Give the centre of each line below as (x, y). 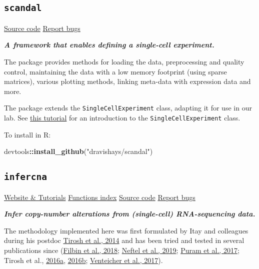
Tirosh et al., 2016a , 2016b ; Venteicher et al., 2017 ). (83, 260)
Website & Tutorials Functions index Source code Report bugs (100, 197)
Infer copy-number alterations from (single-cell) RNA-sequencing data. (130, 214)
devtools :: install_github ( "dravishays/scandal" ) (78, 151)
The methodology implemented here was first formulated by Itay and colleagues (126, 230)
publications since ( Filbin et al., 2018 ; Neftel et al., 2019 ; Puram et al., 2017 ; (122, 250)
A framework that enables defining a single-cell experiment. (109, 45)
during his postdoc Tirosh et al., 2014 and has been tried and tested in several (124, 240)
